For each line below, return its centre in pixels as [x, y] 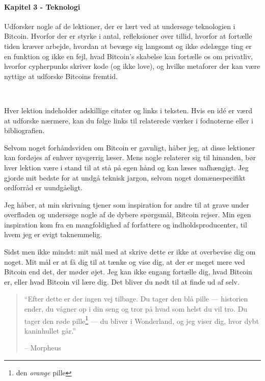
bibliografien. [24, 130]
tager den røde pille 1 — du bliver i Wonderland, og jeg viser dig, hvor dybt [141, 320]
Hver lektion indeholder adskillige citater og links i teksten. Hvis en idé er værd [128, 110]
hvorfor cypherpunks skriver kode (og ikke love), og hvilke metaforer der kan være [132, 66]
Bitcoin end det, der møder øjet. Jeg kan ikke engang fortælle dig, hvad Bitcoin [128, 272]
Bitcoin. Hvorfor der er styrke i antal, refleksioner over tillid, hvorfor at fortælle [128, 36]
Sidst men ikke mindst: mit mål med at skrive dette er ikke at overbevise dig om [130, 252]
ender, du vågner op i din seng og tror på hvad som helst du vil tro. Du [136, 309]
